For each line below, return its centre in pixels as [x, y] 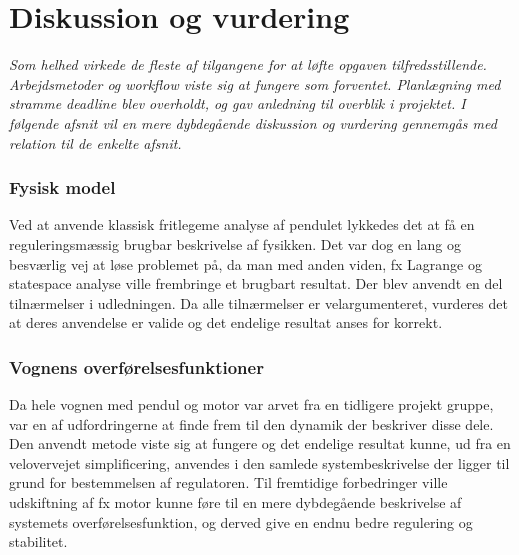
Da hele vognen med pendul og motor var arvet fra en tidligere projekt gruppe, [251, 404]
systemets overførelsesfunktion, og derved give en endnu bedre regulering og [241, 521]
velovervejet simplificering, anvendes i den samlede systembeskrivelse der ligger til [259, 462]
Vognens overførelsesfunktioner [136, 366]
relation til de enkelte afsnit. [95, 142]
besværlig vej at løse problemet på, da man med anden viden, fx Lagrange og [245, 263]
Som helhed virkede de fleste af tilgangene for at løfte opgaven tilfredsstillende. [248, 64]
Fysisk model [62, 187]
